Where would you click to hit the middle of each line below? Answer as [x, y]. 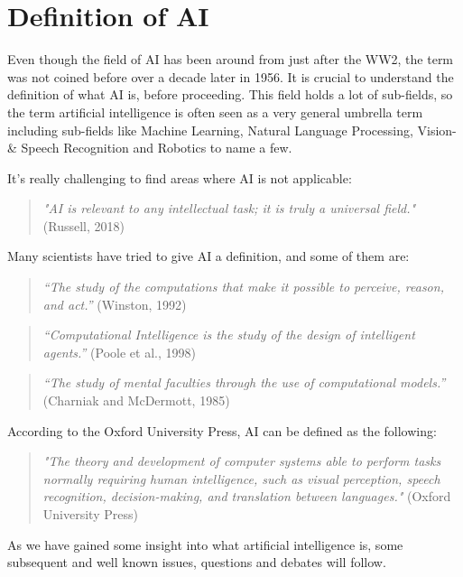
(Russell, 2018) [83, 225]
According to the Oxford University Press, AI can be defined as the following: [222, 430]
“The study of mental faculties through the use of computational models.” [244, 382]
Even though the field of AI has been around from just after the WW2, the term [231, 59]
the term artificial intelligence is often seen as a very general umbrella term [215, 112]
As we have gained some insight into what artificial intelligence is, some [205, 544]
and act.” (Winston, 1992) [115, 304]
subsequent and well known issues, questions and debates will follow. [197, 562]
